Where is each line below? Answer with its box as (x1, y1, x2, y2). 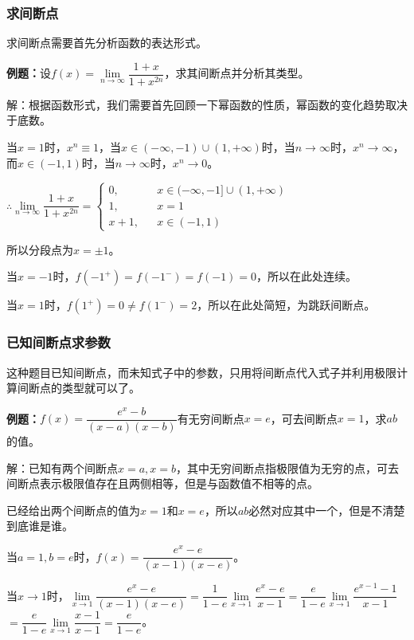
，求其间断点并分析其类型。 (164, 65, 310, 81)
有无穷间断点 (177, 410, 244, 426)
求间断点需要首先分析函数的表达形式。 (6, 34, 207, 51)
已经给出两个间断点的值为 (6, 501, 140, 518)
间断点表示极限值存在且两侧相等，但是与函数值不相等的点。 (6, 475, 318, 492)
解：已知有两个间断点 (6, 459, 118, 476)
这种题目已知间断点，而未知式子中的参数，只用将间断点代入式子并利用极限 (6, 363, 396, 380)
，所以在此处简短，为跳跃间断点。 (197, 296, 376, 313)
